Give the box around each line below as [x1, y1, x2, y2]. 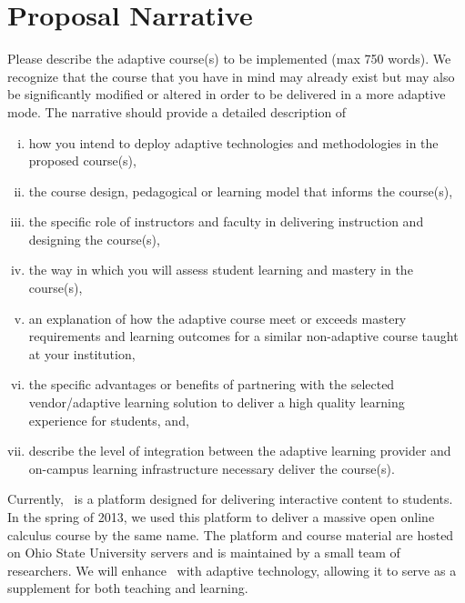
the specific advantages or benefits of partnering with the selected [28, 375, 395, 394]
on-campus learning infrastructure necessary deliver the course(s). [28, 458, 395, 477]
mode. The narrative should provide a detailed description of [7, 102, 347, 121]
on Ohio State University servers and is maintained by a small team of [7, 543, 400, 562]
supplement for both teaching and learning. [7, 578, 248, 598]
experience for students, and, [28, 410, 189, 429]
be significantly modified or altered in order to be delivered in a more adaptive [7, 85, 446, 104]
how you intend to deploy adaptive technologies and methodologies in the [28, 133, 439, 152]
